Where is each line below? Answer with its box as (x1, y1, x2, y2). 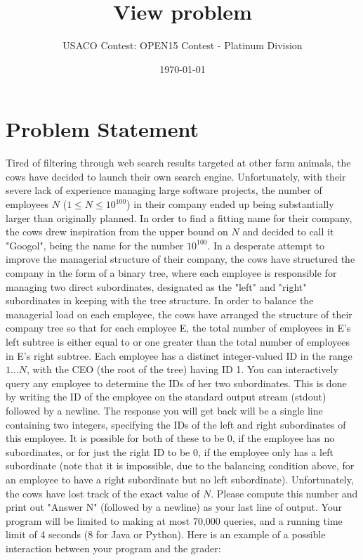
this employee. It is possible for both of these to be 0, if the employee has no (6, 431, 335, 445)
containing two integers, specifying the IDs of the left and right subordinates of (6, 417, 346, 431)
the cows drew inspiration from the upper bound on (6, 224, 228, 239)
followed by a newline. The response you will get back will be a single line (6, 403, 323, 417)
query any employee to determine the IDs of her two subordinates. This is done (6, 375, 347, 390)
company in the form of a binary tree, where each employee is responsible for (6, 266, 337, 280)
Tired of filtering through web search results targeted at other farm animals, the (6, 155, 351, 170)
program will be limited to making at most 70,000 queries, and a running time (6, 513, 343, 528)
